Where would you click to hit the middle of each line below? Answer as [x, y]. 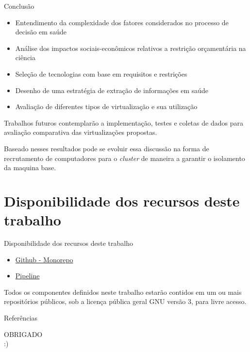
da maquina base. [30, 168]
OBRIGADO [23, 334]
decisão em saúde [41, 32]
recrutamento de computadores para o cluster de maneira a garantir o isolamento [125, 158]
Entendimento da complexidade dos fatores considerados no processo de [122, 22]
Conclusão [19, 6]
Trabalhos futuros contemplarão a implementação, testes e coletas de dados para [124, 122]
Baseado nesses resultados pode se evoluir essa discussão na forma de [107, 148]
